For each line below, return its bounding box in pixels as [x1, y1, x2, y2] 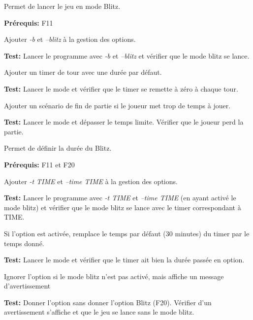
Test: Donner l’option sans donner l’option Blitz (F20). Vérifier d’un [4, 297, 212, 307]
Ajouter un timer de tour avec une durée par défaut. [4, 67, 162, 77]
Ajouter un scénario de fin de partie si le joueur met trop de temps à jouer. [4, 100, 231, 110]
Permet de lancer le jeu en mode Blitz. [4, 1, 121, 11]
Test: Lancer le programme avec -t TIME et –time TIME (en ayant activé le [4, 192, 236, 203]
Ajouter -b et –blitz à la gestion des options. [4, 34, 136, 44]
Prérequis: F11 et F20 [4, 159, 75, 169]
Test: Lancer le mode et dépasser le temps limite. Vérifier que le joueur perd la [4, 117, 244, 127]
